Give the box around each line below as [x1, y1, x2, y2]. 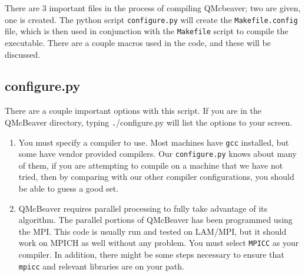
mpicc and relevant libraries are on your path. [18, 259, 184, 272]
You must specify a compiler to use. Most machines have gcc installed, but [18, 136, 289, 148]
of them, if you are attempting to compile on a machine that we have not [18, 159, 283, 171]
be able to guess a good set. [18, 182, 119, 195]
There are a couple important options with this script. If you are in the [5, 104, 261, 117]
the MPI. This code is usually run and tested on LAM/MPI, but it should [18, 225, 287, 237]
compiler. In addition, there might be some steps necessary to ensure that [18, 248, 284, 261]
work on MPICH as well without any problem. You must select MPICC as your [18, 236, 299, 249]
